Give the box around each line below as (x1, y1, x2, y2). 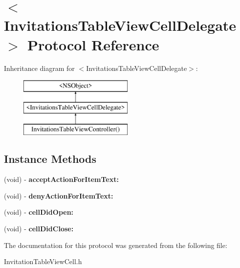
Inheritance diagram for (4, 63, 75, 73)
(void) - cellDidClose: (4, 223, 74, 234)
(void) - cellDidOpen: (4, 207, 74, 217)
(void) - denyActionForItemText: (4, 190, 113, 201)
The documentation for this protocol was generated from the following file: (4, 240, 227, 250)
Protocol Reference (27, 34, 159, 54)
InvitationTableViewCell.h (4, 256, 82, 267)
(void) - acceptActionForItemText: (4, 174, 119, 184)
